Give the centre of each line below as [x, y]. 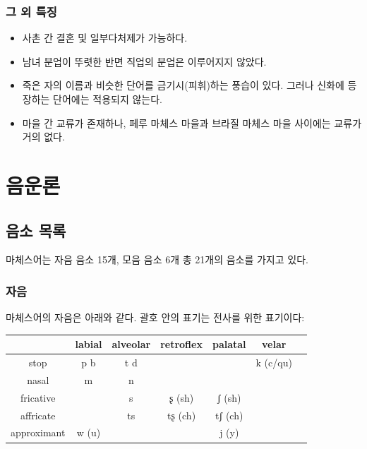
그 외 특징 [31, 11]
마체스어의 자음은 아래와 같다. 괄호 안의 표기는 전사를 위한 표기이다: [155, 317]
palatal [229, 344]
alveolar [131, 344]
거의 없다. [43, 137]
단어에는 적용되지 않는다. [108, 99]
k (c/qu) [274, 363]
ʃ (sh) [229, 397]
